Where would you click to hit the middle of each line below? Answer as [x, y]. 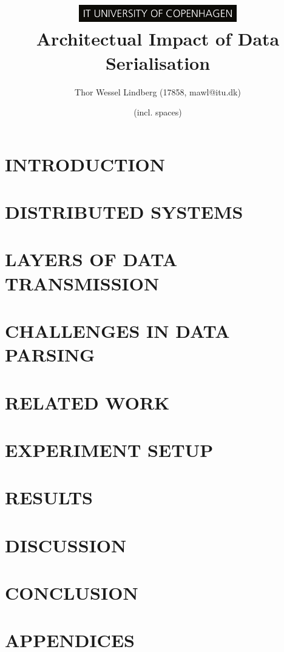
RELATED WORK [87, 402]
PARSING [50, 355]
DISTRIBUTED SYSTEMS [124, 212]
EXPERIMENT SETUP [109, 449]
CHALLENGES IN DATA [117, 331]
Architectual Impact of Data [158, 39]
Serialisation [158, 62]
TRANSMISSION [82, 283]
